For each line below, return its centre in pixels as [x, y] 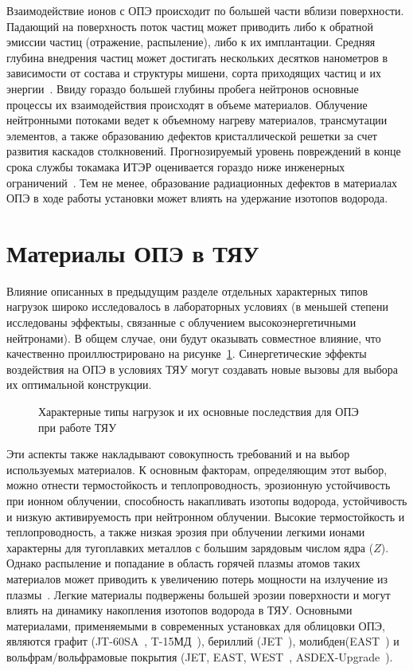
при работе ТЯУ [78, 427]
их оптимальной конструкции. [79, 385]
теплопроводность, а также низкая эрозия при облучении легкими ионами [186, 532]
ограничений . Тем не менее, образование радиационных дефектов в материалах [202, 182]
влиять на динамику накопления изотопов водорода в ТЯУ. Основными [179, 610]
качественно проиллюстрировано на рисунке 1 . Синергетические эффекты [187, 353]
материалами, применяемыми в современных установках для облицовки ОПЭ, [196, 625]
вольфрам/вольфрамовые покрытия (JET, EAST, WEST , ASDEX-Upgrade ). [200, 656]
